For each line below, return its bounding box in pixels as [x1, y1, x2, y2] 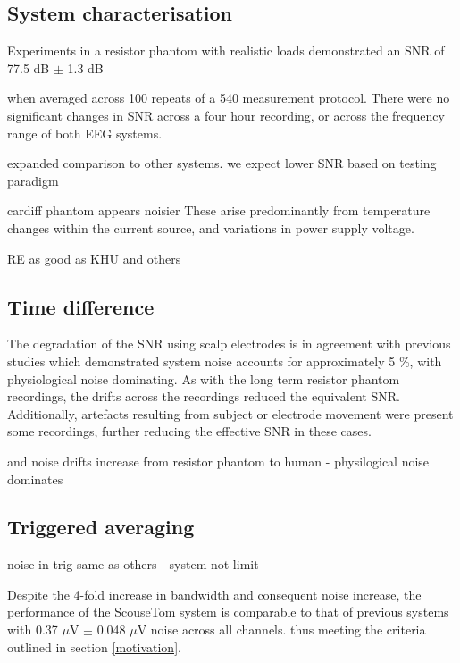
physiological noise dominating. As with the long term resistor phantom [7, 369, 400, 388]
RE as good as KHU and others [7, 248, 181, 267]
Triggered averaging [7, 513, 195, 541]
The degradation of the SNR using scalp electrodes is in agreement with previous [7, 334, 451, 353]
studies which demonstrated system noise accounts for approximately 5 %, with [7, 351, 442, 370]
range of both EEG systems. [7, 123, 163, 142]
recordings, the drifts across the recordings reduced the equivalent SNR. [7, 387, 400, 406]
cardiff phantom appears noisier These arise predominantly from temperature [7, 201, 431, 220]
